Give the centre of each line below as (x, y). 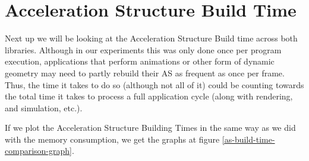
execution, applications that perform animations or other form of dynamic (140, 61)
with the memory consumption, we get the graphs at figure (112, 139)
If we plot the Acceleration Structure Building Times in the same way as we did (150, 128)
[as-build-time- (248, 139)
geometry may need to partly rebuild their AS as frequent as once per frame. (145, 73)
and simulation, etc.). (44, 107)
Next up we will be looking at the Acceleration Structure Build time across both (151, 38)
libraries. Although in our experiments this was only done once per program (143, 49)
